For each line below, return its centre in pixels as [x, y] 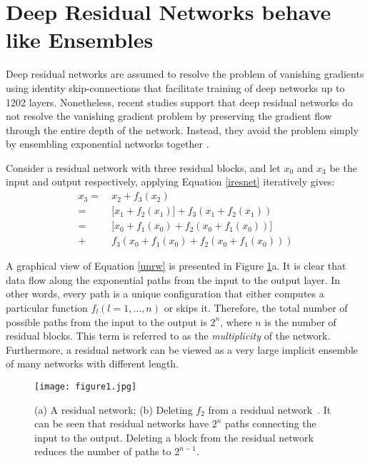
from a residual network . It [270, 409]
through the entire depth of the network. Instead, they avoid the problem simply [182, 129]
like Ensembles [80, 40]
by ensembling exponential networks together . [107, 144]
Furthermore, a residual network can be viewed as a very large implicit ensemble [182, 349]
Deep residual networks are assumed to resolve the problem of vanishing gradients [185, 74]
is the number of [300, 321]
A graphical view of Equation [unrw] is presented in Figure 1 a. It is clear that [176, 266]
